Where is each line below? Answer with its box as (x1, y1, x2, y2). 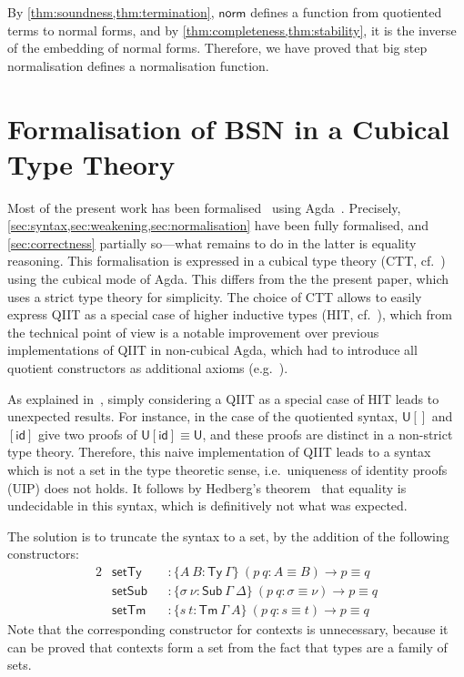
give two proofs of (37, 424, 137, 443)
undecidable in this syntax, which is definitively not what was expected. (7, 496, 408, 515)
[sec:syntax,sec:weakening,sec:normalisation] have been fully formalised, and (7, 216, 429, 235)
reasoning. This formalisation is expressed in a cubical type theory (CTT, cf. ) (7, 251, 446, 270)
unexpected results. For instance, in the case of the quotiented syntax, (7, 407, 398, 426)
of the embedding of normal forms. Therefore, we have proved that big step (7, 38, 428, 57)
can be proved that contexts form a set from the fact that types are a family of (7, 637, 448, 656)
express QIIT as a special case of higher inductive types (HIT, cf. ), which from (7, 305, 452, 324)
